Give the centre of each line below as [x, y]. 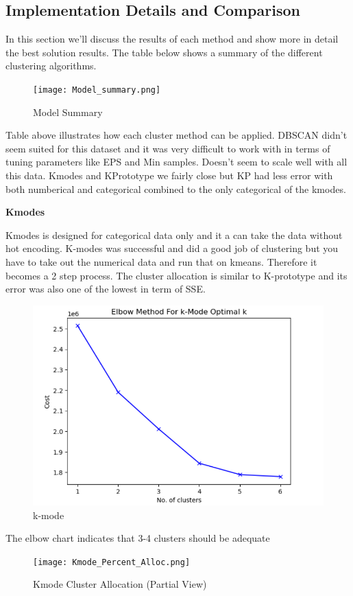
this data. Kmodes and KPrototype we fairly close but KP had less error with [169, 175]
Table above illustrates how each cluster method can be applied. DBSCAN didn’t [176, 135]
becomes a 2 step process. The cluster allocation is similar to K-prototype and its [176, 275]
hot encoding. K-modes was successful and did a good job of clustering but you [172, 248]
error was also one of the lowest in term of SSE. [106, 289]
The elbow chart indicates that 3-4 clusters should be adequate [138, 538]
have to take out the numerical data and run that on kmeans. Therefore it [161, 261]
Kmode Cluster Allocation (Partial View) [120, 584]
